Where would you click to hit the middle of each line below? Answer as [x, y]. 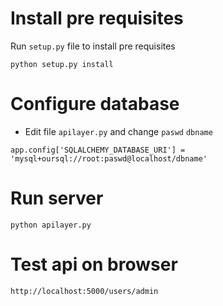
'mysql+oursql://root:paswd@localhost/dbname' [109, 158]
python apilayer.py [51, 225]
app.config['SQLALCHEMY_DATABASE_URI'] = [98, 150]
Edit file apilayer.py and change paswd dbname [118, 131]
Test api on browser [94, 264]
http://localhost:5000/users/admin [84, 291]
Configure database [95, 104]
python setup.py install [62, 64]
